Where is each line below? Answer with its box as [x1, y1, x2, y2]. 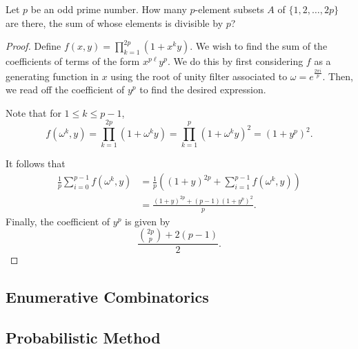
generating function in [6, 68, 99, 83]
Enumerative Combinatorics [6, 286, 209, 308]
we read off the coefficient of [6, 82, 125, 97]
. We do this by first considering [167, 54, 304, 68]
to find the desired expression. [139, 82, 266, 97]
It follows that [6, 156, 66, 171]
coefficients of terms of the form [6, 54, 140, 68]
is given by [125, 214, 170, 228]
